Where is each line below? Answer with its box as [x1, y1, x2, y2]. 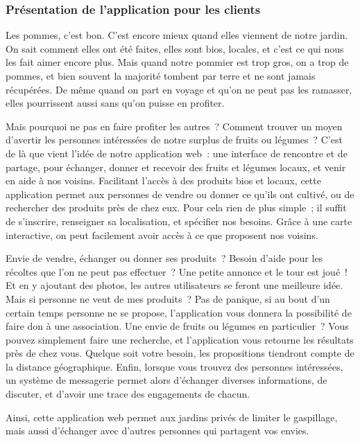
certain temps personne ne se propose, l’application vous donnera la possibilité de [6, 305, 352, 319]
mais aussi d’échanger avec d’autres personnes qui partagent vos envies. [6, 423, 309, 438]
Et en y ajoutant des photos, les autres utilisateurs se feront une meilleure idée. [6, 278, 343, 292]
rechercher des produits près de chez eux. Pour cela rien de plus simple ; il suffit [6, 200, 347, 215]
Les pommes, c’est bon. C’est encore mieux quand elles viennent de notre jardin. [6, 28, 348, 42]
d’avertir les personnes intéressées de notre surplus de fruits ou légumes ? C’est [6, 132, 343, 147]
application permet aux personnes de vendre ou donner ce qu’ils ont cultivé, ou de [6, 186, 354, 201]
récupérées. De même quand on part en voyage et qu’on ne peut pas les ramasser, [6, 82, 352, 96]
